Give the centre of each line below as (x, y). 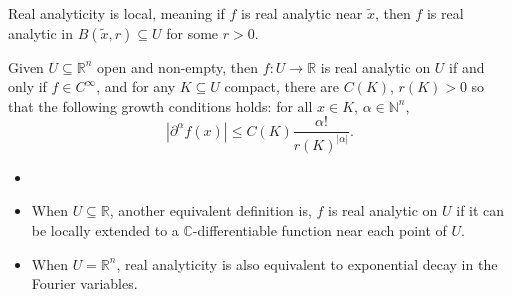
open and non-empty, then (178, 66)
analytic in (40, 32)
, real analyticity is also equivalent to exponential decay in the (307, 263)
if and (467, 66)
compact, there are (281, 86)
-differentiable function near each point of (319, 229)
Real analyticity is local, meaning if (116, 13)
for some (192, 32)
